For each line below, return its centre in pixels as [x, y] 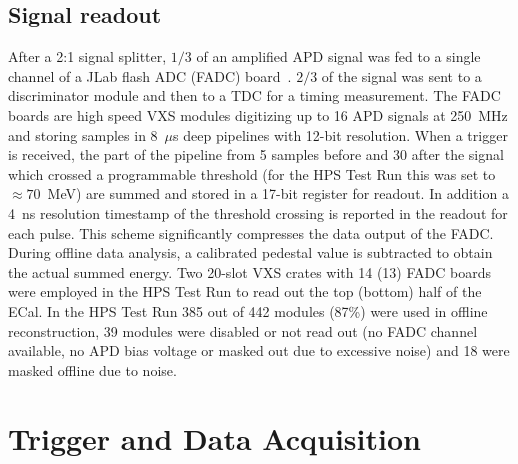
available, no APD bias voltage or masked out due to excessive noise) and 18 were [259, 350]
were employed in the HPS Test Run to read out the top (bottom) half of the [245, 291]
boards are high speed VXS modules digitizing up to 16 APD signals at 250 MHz [258, 114]
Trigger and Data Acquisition [214, 438]
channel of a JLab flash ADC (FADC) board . [150, 75]
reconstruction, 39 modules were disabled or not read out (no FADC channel [243, 330]
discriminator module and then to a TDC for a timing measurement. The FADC [254, 95]
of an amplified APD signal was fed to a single [338, 56]
